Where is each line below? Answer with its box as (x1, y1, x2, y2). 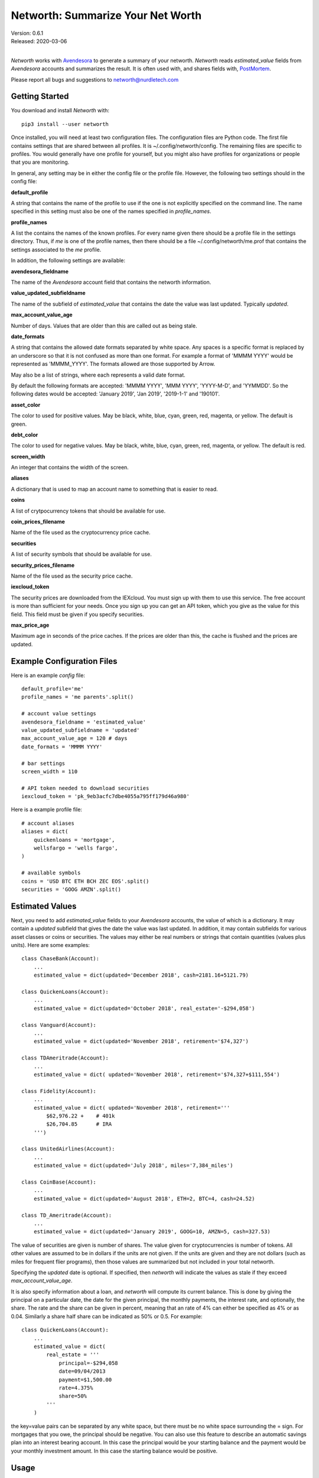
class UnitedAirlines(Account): (21, 1146, 115, 1152)
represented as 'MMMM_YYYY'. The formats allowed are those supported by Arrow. (11, 361, 216, 368)
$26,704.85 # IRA (46, 1121, 112, 1127)
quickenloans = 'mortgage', (33, 837, 115, 843)
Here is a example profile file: (11, 806, 83, 813)
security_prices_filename (11, 562, 75, 569)
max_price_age (11, 621, 50, 628)
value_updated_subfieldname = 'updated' (21, 727, 140, 733)
